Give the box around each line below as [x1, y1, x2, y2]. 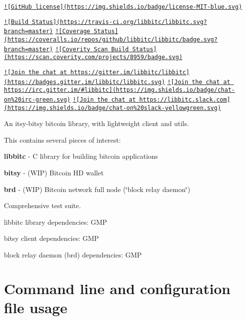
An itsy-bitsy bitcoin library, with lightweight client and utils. [4, 118, 189, 128]
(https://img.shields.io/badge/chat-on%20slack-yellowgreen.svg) [4, 104, 221, 111]
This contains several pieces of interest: [4, 134, 121, 145]
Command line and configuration [4, 278, 231, 298]
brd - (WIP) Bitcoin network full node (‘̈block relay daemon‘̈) [4, 184, 190, 194]
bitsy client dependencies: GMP [4, 233, 99, 243]
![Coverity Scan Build [55, 45, 129, 53]
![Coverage [55, 28, 90, 35]
